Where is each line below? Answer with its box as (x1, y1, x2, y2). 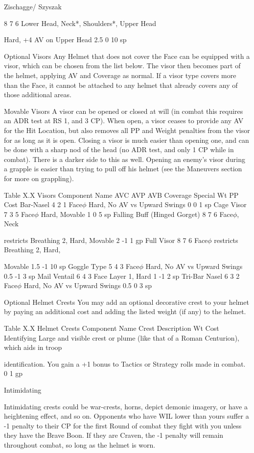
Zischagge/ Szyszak (4, 1, 62, 11)
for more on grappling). (4, 173, 74, 183)
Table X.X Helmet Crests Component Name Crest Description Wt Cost (4, 323, 219, 333)
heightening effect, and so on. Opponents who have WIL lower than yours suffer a (4, 411, 249, 421)
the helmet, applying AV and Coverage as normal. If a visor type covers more (4, 70, 236, 80)
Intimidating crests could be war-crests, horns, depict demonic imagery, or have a (4, 401, 248, 411)
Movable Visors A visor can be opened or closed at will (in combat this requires (4, 106, 243, 116)
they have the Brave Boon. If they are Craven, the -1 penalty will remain (4, 430, 224, 440)
